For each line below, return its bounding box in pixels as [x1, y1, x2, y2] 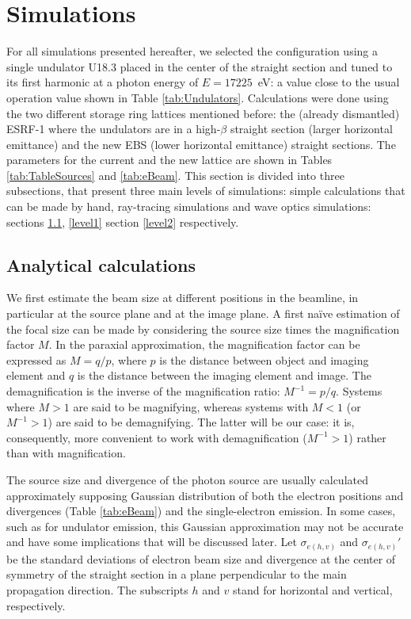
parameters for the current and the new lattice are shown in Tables [6, 151, 333, 168]
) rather [348, 429, 386, 445]
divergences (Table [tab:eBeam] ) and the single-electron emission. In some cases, [6, 502, 396, 519]
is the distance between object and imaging [159, 351, 369, 368]
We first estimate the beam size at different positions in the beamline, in [6, 289, 359, 306]
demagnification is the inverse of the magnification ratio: [6, 383, 280, 399]
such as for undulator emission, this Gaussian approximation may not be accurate [6, 518, 404, 534]
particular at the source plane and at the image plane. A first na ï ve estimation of [6, 305, 400, 322]
